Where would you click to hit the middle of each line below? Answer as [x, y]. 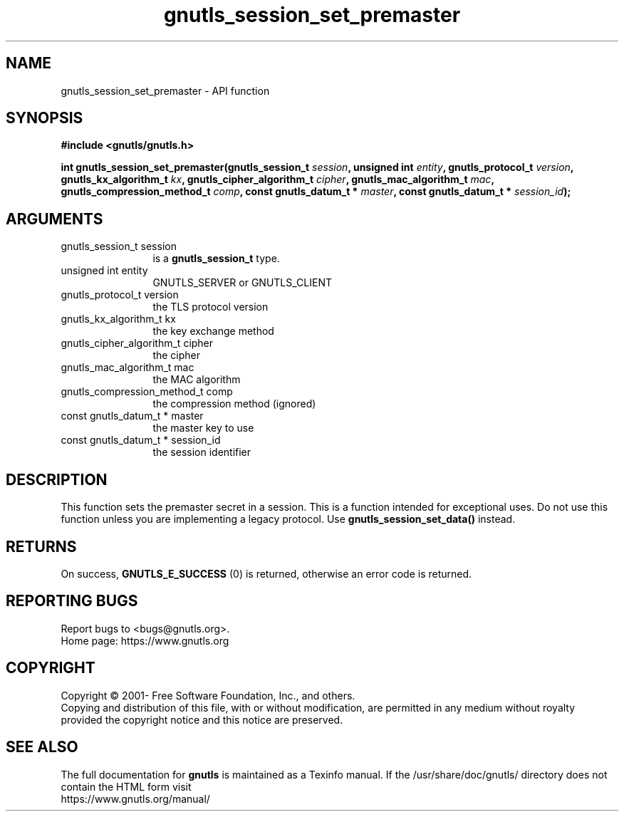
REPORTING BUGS [72, 601]
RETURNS [41, 546]
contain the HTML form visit [126, 786]
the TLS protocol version [210, 307]
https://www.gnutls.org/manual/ [135, 798]
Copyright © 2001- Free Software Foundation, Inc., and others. [208, 695]
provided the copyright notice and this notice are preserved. [202, 719]
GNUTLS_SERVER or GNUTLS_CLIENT [243, 283]
